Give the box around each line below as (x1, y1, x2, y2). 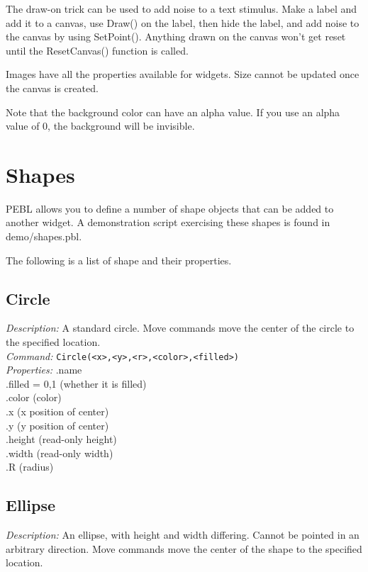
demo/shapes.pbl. (6, 229, 82, 244)
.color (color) (6, 390, 62, 405)
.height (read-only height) (6, 432, 117, 447)
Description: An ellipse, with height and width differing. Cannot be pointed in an (6, 527, 359, 542)
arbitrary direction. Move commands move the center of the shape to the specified (6, 541, 362, 556)
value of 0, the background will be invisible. (6, 118, 195, 133)
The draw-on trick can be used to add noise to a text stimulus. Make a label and (6, 1, 357, 16)
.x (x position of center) (6, 404, 109, 419)
